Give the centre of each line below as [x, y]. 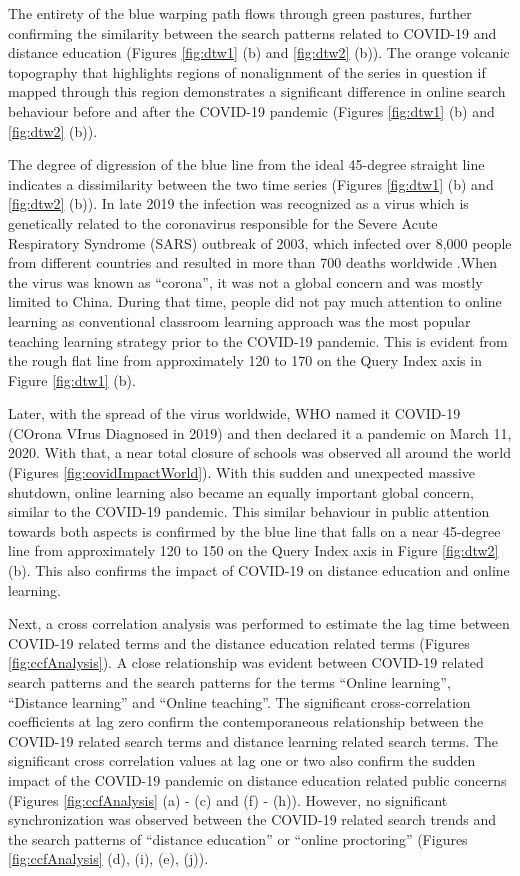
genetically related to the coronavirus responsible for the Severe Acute [223, 222]
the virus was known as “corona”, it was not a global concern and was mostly [245, 281]
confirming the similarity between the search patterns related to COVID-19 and [252, 32]
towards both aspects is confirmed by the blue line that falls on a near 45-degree [254, 530]
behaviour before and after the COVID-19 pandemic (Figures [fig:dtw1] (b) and [251, 110]
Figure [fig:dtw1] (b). [72, 379]
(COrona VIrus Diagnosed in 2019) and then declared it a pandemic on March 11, [260, 432]
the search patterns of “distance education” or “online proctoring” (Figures [238, 838]
